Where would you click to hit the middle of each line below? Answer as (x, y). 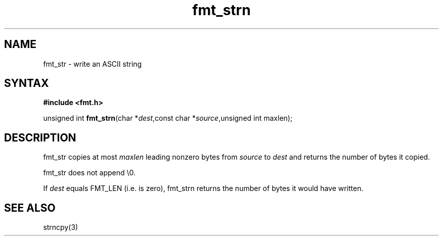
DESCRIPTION (40, 137)
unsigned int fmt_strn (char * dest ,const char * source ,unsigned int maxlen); (168, 118)
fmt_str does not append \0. (90, 173)
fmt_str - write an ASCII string (93, 64)
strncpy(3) (61, 227)
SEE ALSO (30, 208)
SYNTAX (27, 83)
